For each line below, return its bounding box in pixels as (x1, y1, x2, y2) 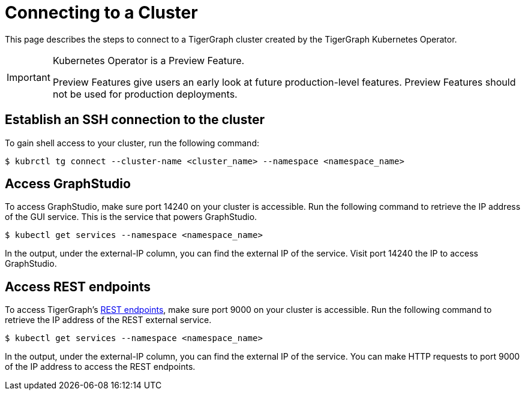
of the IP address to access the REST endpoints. (5, 361, 196, 372)
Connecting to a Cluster (5, 2, 198, 23)
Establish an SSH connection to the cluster (5, 112, 265, 128)
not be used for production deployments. (52, 88, 238, 100)
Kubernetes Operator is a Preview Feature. (52, 54, 245, 67)
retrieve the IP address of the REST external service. (5, 315, 212, 325)
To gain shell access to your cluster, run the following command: (5, 137, 259, 148)
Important (7, 71, 50, 83)
